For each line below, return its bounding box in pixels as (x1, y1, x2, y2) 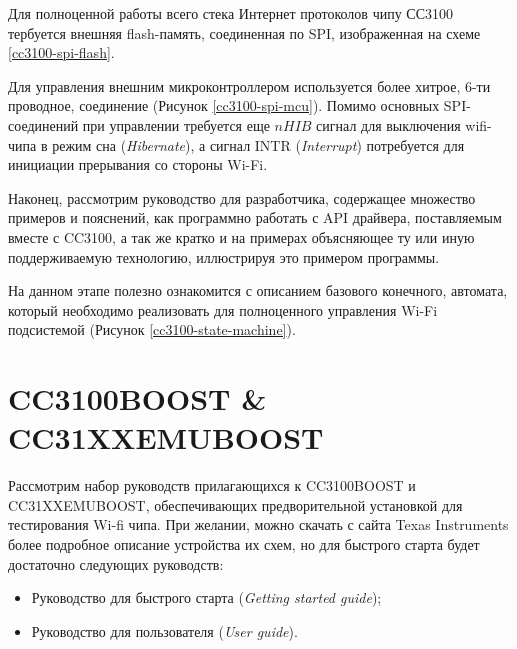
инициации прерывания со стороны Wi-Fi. (8, 154, 268, 175)
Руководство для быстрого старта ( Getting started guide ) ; (31, 587, 382, 608)
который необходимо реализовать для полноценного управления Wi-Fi (8, 299, 438, 320)
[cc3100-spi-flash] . (8, 42, 115, 63)
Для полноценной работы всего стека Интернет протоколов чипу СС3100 (8, 3, 453, 23)
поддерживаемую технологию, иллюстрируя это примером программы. (8, 246, 440, 267)
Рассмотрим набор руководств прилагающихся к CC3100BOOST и (8, 475, 416, 496)
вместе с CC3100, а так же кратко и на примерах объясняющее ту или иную (8, 226, 475, 247)
